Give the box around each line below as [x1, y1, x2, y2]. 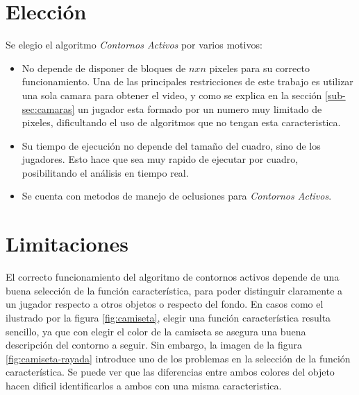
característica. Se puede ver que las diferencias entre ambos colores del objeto [6, 365, 335, 379]
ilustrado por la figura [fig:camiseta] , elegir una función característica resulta [6, 310, 331, 324]
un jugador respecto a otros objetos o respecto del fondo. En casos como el [6, 297, 324, 311]
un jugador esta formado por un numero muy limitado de [78, 101, 322, 116]
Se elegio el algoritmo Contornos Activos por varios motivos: [6, 37, 262, 52]
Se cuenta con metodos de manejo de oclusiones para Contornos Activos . [22, 188, 332, 203]
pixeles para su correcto [209, 60, 310, 75]
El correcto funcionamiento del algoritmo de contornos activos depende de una [6, 270, 340, 284]
